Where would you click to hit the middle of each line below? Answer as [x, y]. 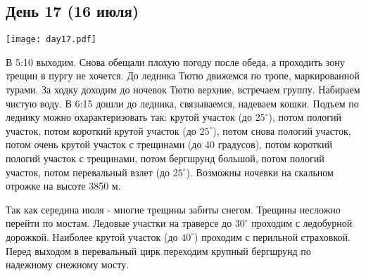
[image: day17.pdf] [51, 40]
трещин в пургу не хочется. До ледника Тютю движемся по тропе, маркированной [183, 75]
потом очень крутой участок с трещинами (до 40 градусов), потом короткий [169, 144]
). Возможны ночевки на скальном [260, 172]
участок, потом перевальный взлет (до [88, 172]
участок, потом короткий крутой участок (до [101, 130]
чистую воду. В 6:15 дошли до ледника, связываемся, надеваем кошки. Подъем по [182, 103]
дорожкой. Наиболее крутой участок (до [92, 236]
